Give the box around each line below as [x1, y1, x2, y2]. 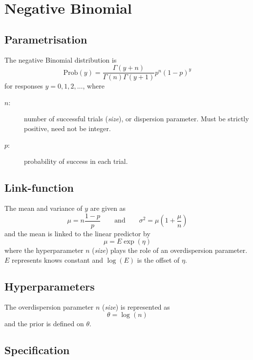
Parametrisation [4, 31, 87, 46]
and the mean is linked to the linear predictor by [4, 228, 150, 238]
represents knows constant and [12, 254, 104, 265]
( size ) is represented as [102, 301, 170, 312]
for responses [4, 81, 43, 91]
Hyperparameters [4, 278, 95, 293]
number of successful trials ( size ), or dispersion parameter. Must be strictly [24, 113, 249, 124]
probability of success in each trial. [24, 156, 128, 166]
